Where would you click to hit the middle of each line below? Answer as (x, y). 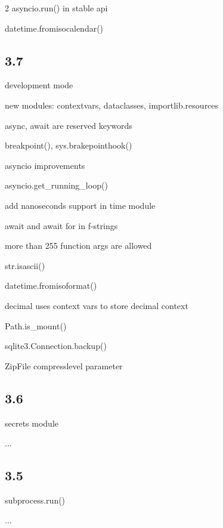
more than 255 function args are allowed (78, 246)
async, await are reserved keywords (69, 125)
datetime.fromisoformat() (51, 285)
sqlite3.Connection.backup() (56, 346)
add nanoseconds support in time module (80, 205)
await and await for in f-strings (61, 225)
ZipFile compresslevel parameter (64, 365)
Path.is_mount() (36, 325)
